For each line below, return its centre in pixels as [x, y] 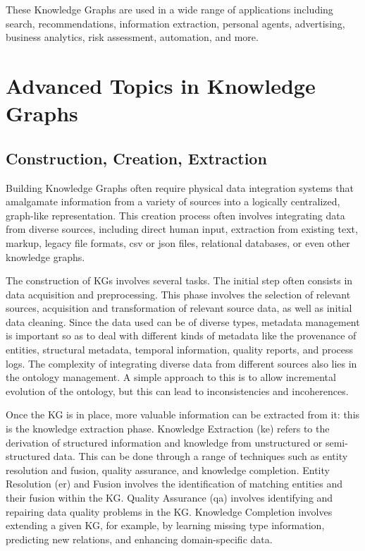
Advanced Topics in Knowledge [161, 85]
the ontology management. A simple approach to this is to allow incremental [171, 377]
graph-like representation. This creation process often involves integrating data [175, 215]
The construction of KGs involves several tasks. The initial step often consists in [179, 280]
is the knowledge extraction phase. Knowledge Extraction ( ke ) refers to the [168, 429]
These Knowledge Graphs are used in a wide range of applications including [169, 9]
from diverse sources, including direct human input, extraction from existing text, [182, 229]
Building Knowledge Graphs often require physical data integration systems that [180, 187]
